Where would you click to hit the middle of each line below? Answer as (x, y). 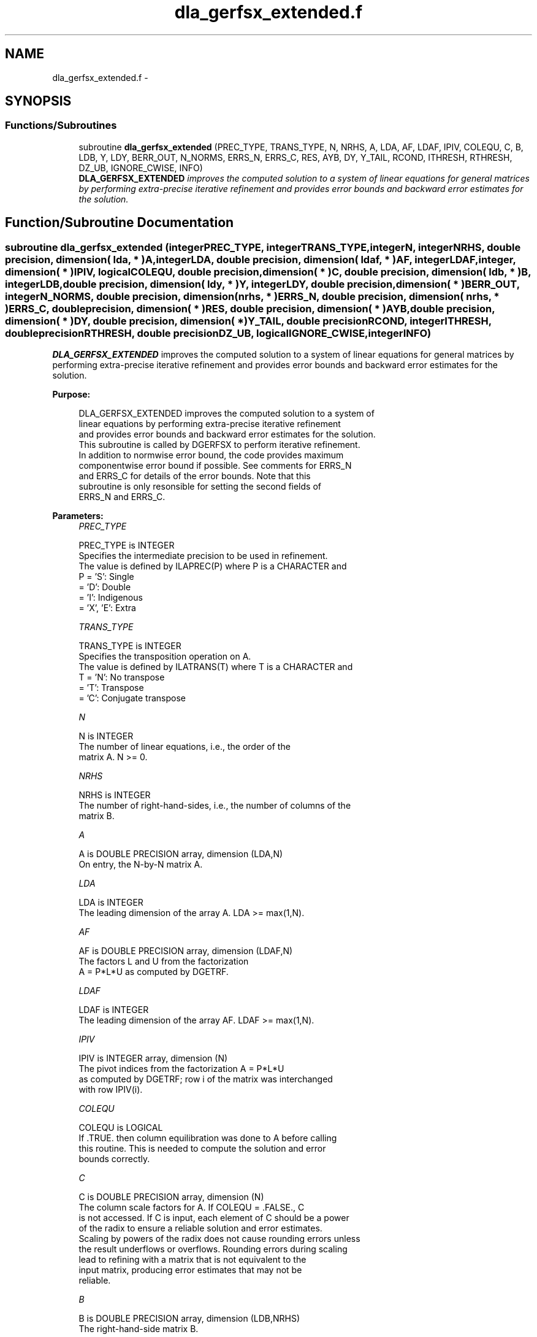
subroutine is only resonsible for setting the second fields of (200, 487)
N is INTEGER (106, 736)
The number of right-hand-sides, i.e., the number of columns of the (215, 806)
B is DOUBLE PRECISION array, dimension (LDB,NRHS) (189, 1319)
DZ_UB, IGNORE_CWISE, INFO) (141, 168)
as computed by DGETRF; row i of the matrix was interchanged (206, 1079)
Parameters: (78, 516)
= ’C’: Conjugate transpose (132, 698)
